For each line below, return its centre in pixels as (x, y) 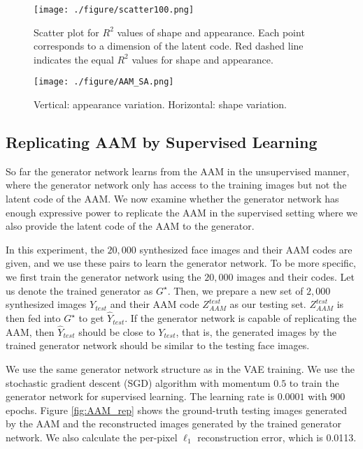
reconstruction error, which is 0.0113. (277, 437)
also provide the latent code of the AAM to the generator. (130, 226)
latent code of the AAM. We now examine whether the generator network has (172, 199)
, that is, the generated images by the (256, 331)
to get (91, 318)
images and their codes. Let (296, 277)
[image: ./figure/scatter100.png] (114, 10)
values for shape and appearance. (202, 59)
